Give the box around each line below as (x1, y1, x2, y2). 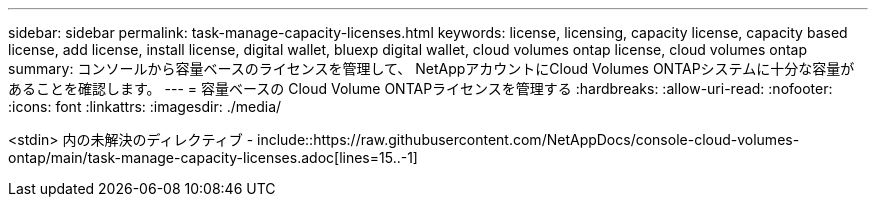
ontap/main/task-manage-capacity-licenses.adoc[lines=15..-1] (8, 149, 418, 166)
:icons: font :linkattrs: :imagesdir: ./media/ (8, 98, 282, 115)
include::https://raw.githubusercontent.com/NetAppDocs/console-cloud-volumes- (257, 131, 800, 148)
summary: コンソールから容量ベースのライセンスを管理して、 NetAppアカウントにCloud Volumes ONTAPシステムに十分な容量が (8, 60, 855, 77)
